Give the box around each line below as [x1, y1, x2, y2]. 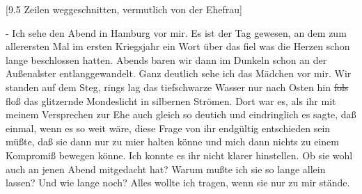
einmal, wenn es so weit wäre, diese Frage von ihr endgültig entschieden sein [6, 120, 331, 135]
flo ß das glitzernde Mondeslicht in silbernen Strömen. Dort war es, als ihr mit [6, 93, 336, 108]
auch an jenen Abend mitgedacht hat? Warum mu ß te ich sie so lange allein [6, 161, 326, 176]
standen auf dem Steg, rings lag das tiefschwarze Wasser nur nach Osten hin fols [6, 79, 349, 94]
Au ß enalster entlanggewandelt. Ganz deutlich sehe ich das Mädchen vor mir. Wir [6, 66, 352, 81]
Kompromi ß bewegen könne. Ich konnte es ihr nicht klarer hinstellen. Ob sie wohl [6, 147, 353, 162]
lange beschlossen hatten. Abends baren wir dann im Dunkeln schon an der [6, 52, 327, 67]
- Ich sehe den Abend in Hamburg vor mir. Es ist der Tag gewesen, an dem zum [6, 25, 347, 40]
